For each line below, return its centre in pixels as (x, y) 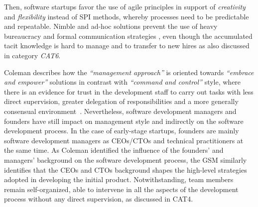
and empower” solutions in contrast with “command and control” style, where (123, 82)
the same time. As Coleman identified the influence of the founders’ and (114, 150)
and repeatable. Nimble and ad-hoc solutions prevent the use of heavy (111, 26)
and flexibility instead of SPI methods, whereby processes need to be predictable (127, 16)
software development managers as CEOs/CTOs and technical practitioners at (124, 140)
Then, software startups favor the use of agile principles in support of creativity (125, 6)
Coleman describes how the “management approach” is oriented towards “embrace (129, 72)
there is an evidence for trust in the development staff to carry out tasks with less (129, 91)
